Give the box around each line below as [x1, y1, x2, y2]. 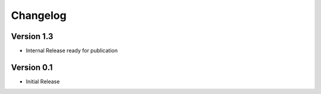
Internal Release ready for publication [26, 47, 118, 54]
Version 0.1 [11, 62, 53, 72]
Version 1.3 [11, 31, 53, 41]
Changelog [11, 9, 67, 22]
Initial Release [26, 77, 60, 85]
